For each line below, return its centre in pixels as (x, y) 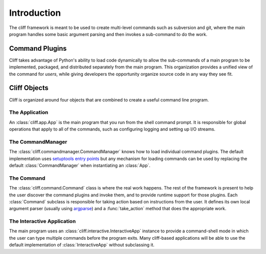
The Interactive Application (42, 222)
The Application (29, 112)
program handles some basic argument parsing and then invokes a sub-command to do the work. (108, 34)
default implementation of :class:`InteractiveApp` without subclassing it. (82, 245)
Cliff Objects (29, 88)
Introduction (35, 13)
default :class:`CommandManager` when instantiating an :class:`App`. (80, 165)
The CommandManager (38, 142)
